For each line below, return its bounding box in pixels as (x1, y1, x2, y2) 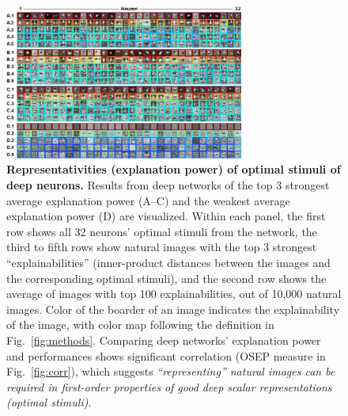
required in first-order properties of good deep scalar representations (6, 378, 332, 395)
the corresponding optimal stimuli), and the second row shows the (6, 269, 327, 286)
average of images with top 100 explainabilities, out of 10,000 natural (6, 285, 342, 302)
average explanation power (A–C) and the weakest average (6, 192, 290, 208)
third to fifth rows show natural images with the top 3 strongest (6, 239, 317, 255)
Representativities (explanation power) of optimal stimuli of (6, 161, 341, 177)
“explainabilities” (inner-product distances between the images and (6, 254, 331, 270)
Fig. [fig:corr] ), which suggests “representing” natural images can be (6, 363, 335, 380)
